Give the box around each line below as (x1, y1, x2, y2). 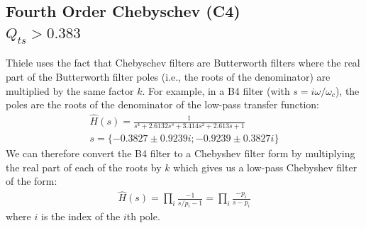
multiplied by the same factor (6, 83, 134, 98)
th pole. (126, 209, 160, 224)
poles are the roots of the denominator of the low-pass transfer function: (6, 97, 319, 112)
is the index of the (40, 209, 121, 224)
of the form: (6, 173, 57, 188)
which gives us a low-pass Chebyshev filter (173, 159, 357, 174)
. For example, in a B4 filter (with (142, 83, 290, 98)
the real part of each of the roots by (6, 159, 162, 174)
